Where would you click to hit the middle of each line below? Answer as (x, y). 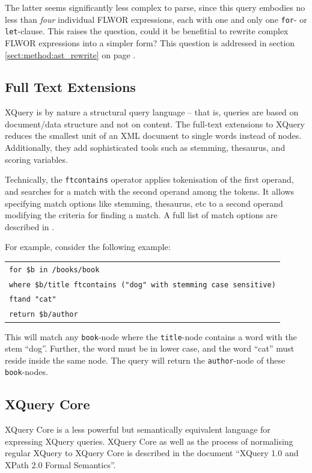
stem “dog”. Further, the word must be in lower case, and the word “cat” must (150, 348)
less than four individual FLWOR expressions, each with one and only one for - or (156, 19)
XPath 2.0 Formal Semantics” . (60, 465)
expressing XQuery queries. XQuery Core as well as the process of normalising (149, 441)
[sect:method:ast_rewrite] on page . (70, 54)
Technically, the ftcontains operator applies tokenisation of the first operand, (149, 179)
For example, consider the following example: (88, 247)
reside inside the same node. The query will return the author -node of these (145, 360)
